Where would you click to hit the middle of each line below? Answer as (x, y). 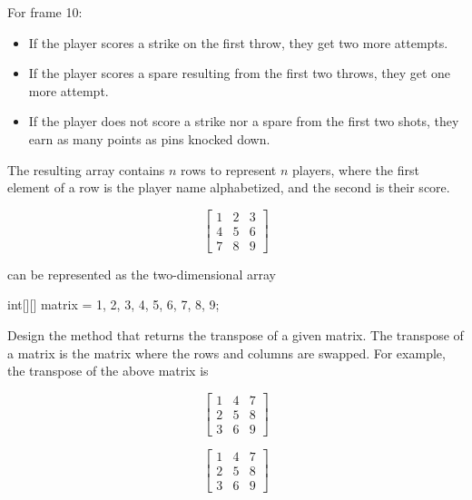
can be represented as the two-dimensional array (142, 274)
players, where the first (356, 169)
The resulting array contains (86, 169)
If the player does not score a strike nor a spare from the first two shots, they (244, 121)
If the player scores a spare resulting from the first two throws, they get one (240, 73)
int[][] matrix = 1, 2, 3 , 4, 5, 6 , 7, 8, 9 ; (113, 304)
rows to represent (229, 169)
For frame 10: (45, 12)
